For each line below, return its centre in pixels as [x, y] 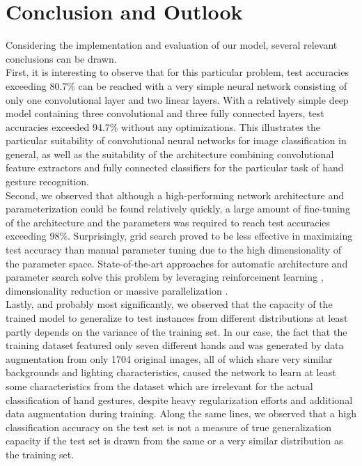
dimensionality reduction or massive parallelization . [117, 290]
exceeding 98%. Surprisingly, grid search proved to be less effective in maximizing [179, 236]
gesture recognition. [47, 181]
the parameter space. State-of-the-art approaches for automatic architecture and [177, 263]
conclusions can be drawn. [61, 58]
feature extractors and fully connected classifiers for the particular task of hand [175, 168]
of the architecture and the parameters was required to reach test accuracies [168, 222]
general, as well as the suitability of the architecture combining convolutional [170, 154]
